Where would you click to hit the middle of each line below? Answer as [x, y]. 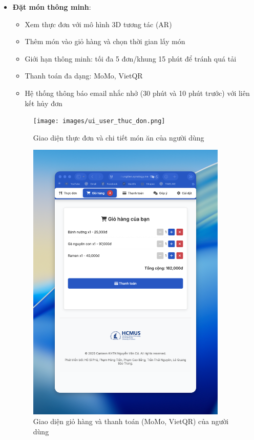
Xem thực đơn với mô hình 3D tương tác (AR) [98, 24]
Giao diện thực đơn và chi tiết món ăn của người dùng [119, 137]
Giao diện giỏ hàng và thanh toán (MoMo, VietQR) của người [131, 421]
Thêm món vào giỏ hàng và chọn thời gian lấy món [105, 41]
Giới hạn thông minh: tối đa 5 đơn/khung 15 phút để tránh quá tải [131, 58]
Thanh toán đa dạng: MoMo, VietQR [84, 76]
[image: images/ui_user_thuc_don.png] [99, 121]
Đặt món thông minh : [52, 7]
